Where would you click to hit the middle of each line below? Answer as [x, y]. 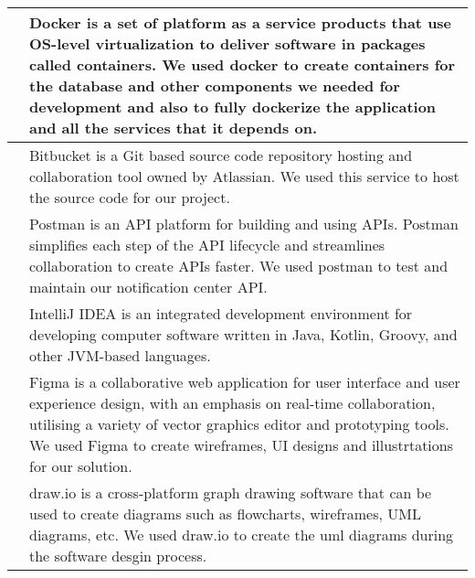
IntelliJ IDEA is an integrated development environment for [221, 313]
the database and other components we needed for [215, 86]
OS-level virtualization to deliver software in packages [227, 43]
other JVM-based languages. [120, 355]
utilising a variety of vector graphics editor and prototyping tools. [239, 424]
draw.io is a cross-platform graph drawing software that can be [231, 492]
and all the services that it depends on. [174, 128]
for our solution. [81, 466]
